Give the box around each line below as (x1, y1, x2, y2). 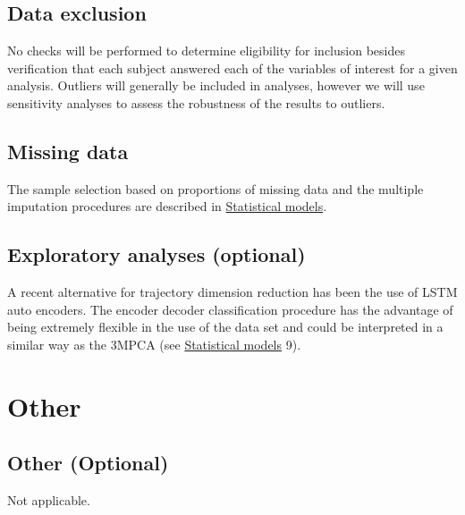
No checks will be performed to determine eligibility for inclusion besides (7, 41, 405, 60)
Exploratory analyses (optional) (7, 241, 306, 268)
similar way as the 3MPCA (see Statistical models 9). (7, 334, 301, 353)
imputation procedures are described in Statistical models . (7, 197, 327, 215)
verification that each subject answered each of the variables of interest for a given (7, 58, 458, 77)
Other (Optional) (7, 449, 169, 477)
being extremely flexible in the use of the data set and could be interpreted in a (7, 317, 444, 336)
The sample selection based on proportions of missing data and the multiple (7, 179, 424, 198)
